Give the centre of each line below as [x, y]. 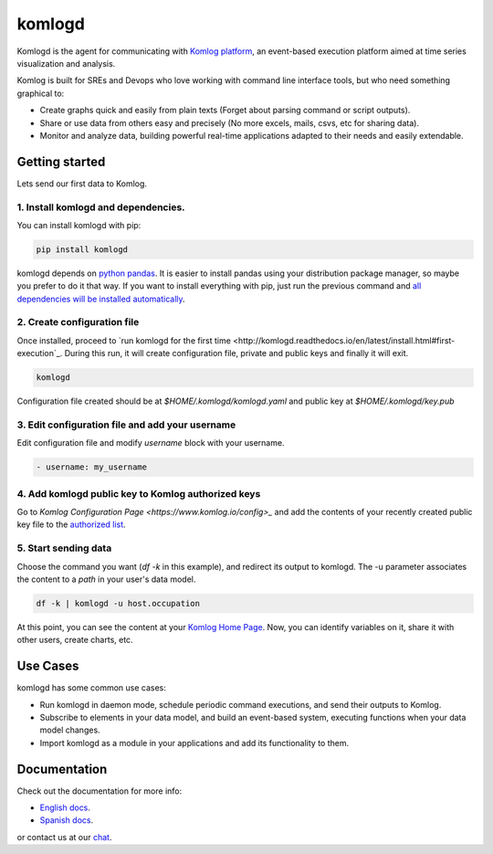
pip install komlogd [82, 249]
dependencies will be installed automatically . [101, 299]
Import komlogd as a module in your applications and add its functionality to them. [194, 743]
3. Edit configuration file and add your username [126, 425]
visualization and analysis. [66, 63]
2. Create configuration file [78, 322]
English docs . [65, 807]
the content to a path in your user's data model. [106, 579]
